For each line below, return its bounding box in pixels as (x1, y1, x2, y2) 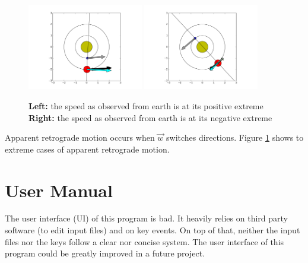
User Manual (5, 178, 113, 202)
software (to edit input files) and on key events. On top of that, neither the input (5, 224, 300, 236)
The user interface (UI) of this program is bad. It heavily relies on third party (5, 212, 288, 224)
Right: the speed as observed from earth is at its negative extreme (28, 111, 272, 123)
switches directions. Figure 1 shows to (166, 131, 304, 144)
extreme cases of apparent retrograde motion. (5, 142, 170, 155)
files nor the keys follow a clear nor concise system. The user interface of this (5, 235, 284, 248)
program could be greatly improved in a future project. (5, 247, 205, 259)
